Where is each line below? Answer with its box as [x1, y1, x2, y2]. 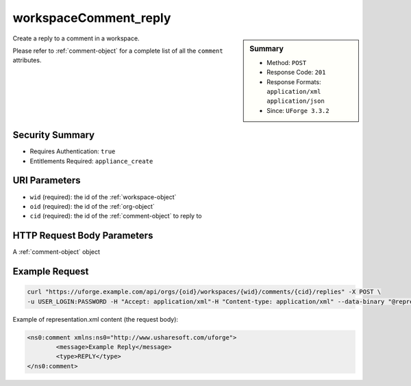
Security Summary [12, 129, 95, 141]
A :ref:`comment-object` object [12, 248, 101, 256]
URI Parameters [12, 175, 82, 186]
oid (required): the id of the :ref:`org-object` [29, 202, 155, 210]
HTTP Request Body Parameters [12, 230, 153, 242]
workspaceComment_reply [12, 10, 171, 25]
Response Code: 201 [266, 68, 326, 77]
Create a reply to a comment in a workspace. [12, 34, 140, 42]
